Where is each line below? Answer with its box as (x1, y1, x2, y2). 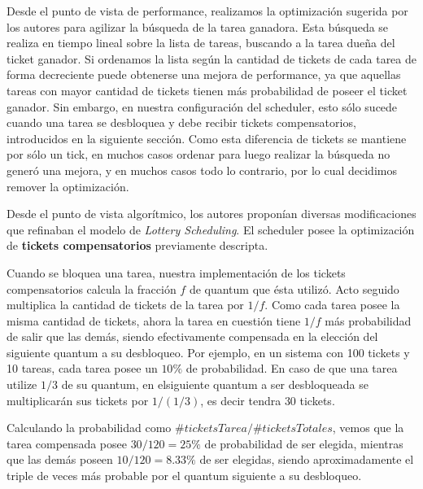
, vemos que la (332, 419, 404, 436)
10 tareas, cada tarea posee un (7, 360, 158, 377)
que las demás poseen (7, 451, 113, 468)
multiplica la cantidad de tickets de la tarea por (7, 296, 244, 313)
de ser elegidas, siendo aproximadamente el (199, 451, 414, 468)
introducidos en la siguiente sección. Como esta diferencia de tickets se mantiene (7, 129, 407, 146)
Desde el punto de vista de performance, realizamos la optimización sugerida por (7, 2, 408, 19)
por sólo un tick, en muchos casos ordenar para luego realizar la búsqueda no (7, 146, 390, 163)
